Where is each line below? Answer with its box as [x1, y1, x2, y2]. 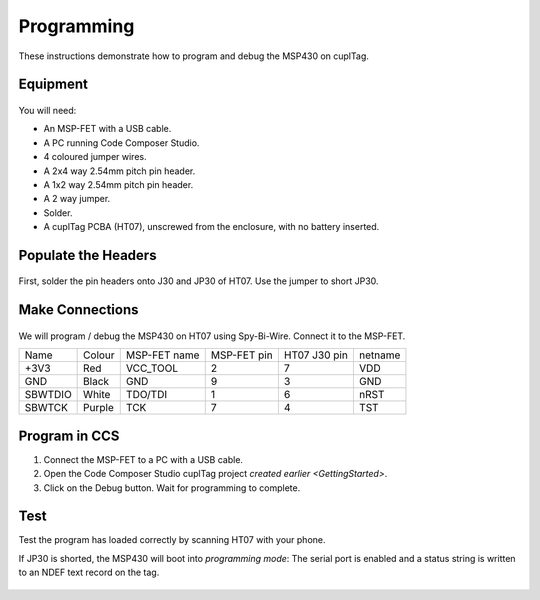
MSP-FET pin [210, 348, 274, 362]
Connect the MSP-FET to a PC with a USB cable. [43, 453, 244, 465]
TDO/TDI [125, 388, 168, 402]
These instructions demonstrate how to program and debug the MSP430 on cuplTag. [18, 50, 370, 62]
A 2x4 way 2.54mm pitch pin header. [43, 165, 196, 177]
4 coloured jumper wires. [43, 151, 147, 163]
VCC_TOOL [125, 361, 179, 375]
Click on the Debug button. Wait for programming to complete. [43, 481, 301, 494]
